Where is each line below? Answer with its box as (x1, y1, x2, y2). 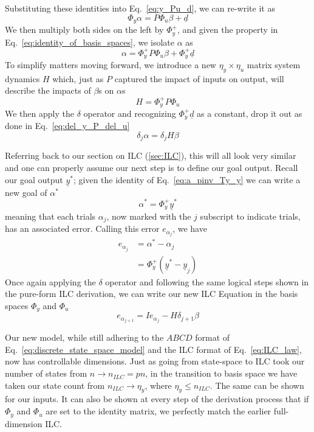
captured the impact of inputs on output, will (114, 72, 284, 85)
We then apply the (5, 106, 74, 119)
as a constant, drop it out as (197, 106, 302, 119)
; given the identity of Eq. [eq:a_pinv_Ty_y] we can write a (73, 173, 301, 186)
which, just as (52, 72, 104, 85)
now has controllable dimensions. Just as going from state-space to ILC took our (5, 355, 305, 368)
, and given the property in (177, 23, 278, 36)
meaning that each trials (5, 209, 96, 222)
